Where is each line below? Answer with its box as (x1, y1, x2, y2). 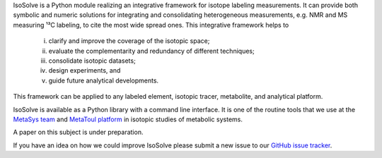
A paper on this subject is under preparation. (13, 128, 144, 137)
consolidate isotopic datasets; (48, 56, 136, 65)
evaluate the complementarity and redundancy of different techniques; (48, 47, 255, 55)
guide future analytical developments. (48, 76, 159, 85)
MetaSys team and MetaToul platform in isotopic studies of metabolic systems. (13, 115, 243, 123)
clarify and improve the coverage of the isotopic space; (48, 37, 210, 45)
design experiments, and (48, 66, 121, 75)
